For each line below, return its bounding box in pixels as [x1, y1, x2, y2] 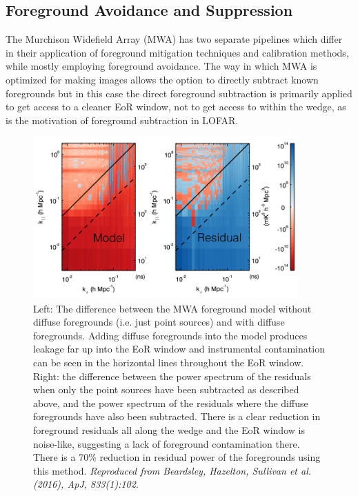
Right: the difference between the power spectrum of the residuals [33, 368, 311, 383]
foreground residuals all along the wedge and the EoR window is [33, 422, 305, 437]
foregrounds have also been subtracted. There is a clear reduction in [33, 409, 321, 424]
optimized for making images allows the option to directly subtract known [6, 72, 319, 86]
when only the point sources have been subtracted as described [33, 382, 299, 397]
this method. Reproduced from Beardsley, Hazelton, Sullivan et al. [33, 463, 312, 477]
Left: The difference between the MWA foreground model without [33, 301, 312, 315]
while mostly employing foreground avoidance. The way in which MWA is [6, 59, 317, 73]
